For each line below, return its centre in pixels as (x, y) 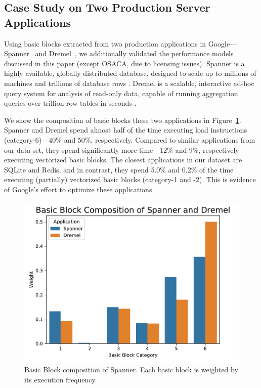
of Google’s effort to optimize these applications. (79, 189)
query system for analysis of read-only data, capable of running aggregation (121, 93)
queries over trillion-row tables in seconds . (70, 103)
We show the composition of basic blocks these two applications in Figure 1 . (123, 120)
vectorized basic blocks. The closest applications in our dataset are (139, 160)
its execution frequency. (61, 379)
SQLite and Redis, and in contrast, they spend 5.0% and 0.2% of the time (119, 169)
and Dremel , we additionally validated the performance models (134, 53)
